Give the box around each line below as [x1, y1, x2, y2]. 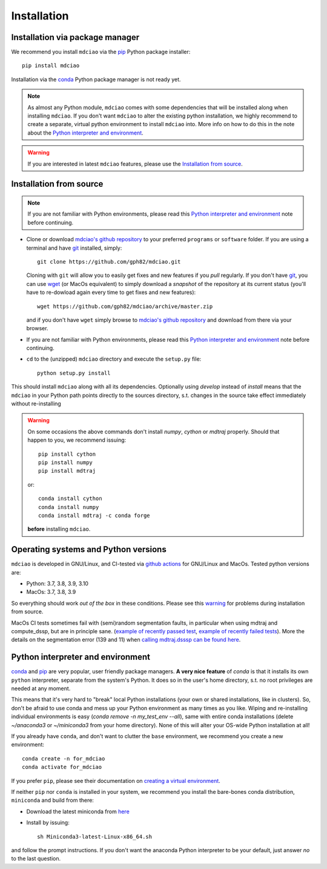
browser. [26, 325, 48, 332]
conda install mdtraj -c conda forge [38, 512, 151, 519]
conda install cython [38, 495, 102, 502]
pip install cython [38, 450, 96, 458]
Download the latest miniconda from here [26, 808, 130, 815]
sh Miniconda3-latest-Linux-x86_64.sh [37, 833, 153, 840]
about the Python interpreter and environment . [27, 129, 144, 136]
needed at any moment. [11, 685, 71, 692]
